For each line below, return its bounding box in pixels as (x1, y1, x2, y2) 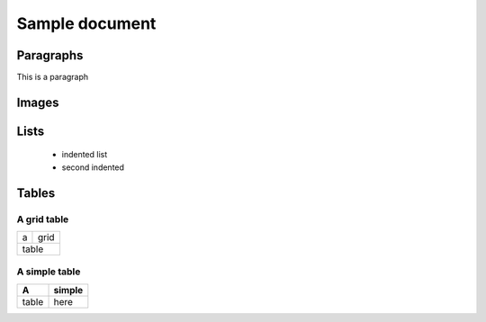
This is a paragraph (16, 72, 89, 83)
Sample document (16, 13, 157, 33)
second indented (61, 162, 125, 173)
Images (16, 94, 59, 110)
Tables (16, 185, 56, 201)
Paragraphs (16, 48, 84, 63)
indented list (61, 149, 108, 160)
